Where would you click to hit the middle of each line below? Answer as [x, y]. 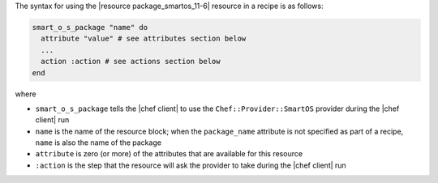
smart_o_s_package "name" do [90, 27]
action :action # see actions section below [131, 62]
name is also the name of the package [99, 143]
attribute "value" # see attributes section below [144, 39]
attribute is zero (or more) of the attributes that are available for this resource [169, 154]
